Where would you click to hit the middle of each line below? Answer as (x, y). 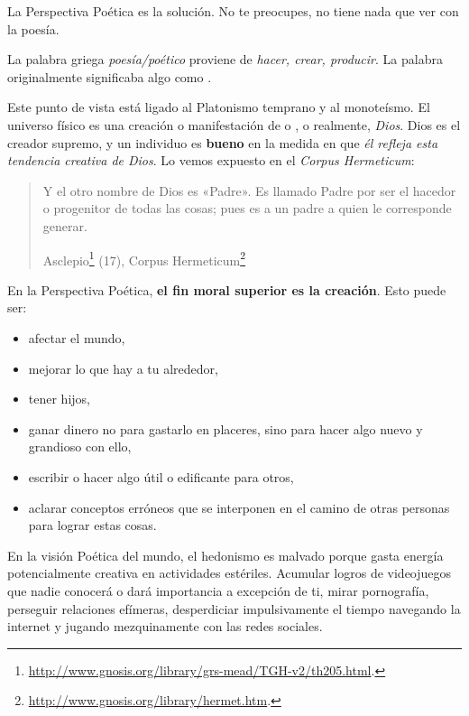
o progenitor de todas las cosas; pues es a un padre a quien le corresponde (247, 208)
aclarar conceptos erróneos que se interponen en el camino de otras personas (239, 507)
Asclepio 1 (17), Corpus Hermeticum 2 (144, 258)
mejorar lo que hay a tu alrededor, (123, 368)
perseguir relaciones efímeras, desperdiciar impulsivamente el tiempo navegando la (234, 608)
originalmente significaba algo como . (110, 76)
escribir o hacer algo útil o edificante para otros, (161, 476)
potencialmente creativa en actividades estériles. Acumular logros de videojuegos (230, 573)
